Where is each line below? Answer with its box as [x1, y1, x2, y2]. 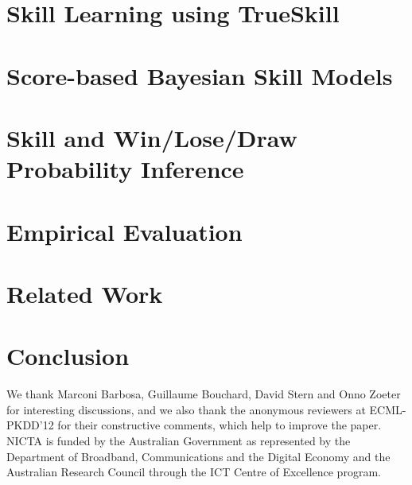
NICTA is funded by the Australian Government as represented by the [6, 432, 351, 448]
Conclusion [6, 339, 130, 372]
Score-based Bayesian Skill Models [6, 59, 393, 91]
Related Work [6, 277, 163, 309]
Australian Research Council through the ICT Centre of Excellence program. [6, 464, 381, 480]
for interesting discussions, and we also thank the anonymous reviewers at [6, 401, 366, 417]
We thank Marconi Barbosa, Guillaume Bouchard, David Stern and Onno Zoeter [6, 386, 401, 402]
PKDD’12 [6, 417, 54, 433]
